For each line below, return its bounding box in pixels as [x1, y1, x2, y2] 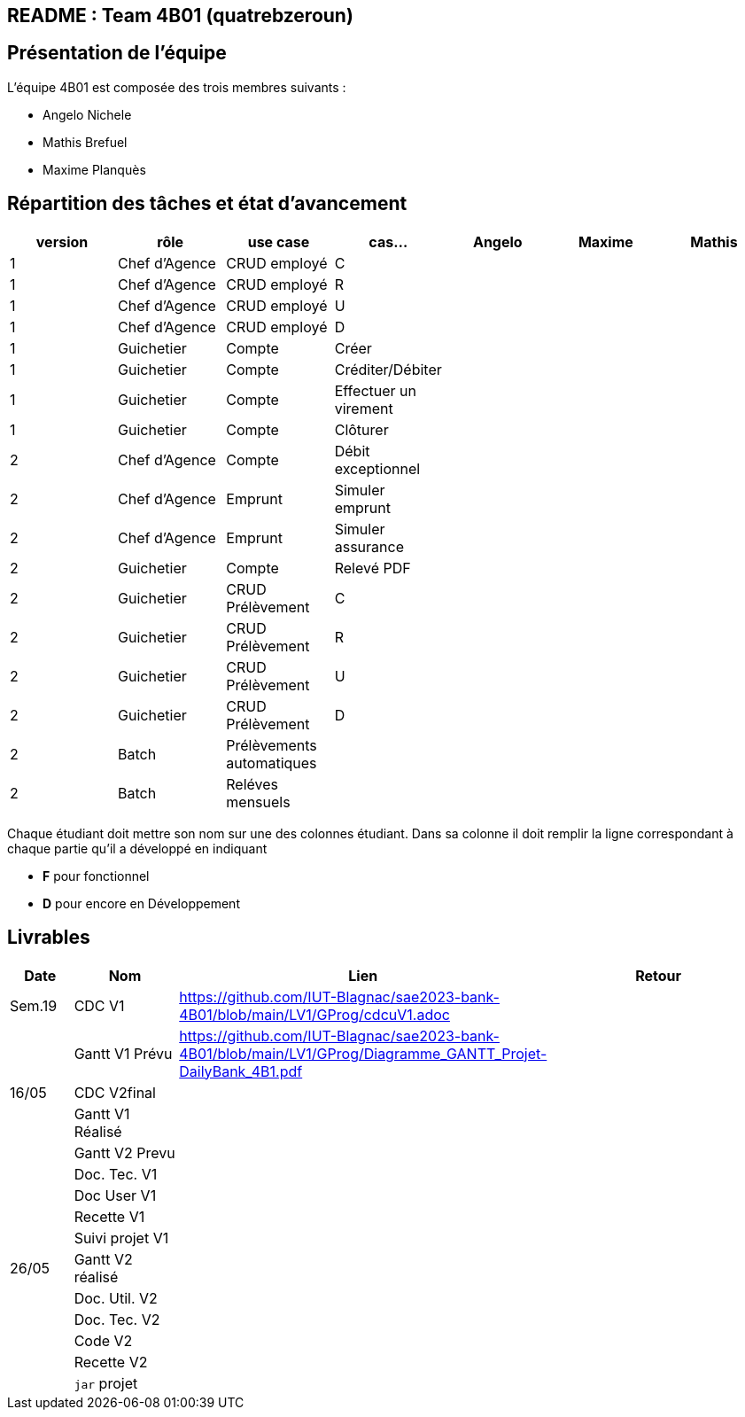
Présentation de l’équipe [7, 42, 227, 65]
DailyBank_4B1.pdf [179, 1062, 303, 1080]
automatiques [226, 753, 317, 772]
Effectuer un [334, 381, 416, 400]
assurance [334, 537, 404, 556]
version [35, 232, 89, 251]
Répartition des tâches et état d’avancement [7, 192, 407, 215]
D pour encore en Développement [43, 895, 240, 911]
